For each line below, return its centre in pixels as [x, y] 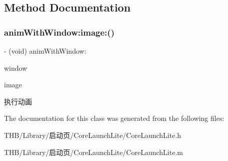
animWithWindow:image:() [59, 32]
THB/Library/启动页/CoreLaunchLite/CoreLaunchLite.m [93, 152]
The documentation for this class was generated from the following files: [114, 118]
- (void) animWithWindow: [45, 51]
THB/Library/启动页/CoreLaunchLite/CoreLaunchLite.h [93, 135]
